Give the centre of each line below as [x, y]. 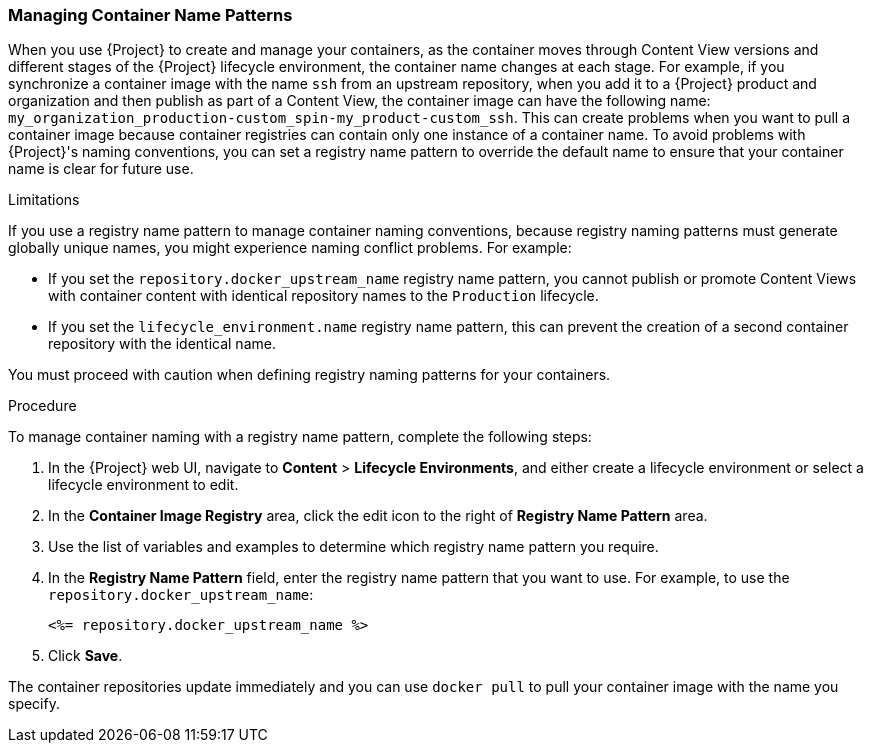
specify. [34, 704]
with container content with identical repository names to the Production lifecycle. [323, 296]
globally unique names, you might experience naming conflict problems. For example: [290, 248]
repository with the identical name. [162, 344]
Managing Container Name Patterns [150, 15]
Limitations [44, 200]
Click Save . [85, 656]
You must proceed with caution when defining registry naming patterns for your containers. [309, 375]
